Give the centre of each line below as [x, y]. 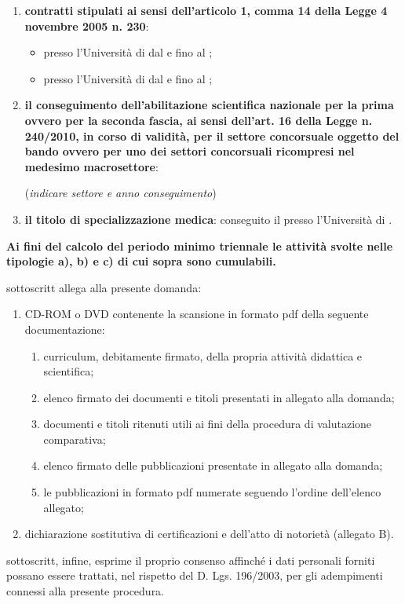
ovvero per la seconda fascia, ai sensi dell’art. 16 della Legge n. [199, 120]
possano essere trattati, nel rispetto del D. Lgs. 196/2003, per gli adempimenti [195, 575]
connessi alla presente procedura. [86, 591]
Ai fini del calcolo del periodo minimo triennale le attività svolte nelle [200, 245]
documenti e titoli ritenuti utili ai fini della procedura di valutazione [208, 424]
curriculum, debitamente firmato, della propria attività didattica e [203, 355]
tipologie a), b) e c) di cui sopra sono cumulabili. [141, 261]
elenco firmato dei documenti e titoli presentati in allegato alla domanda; [219, 397]
